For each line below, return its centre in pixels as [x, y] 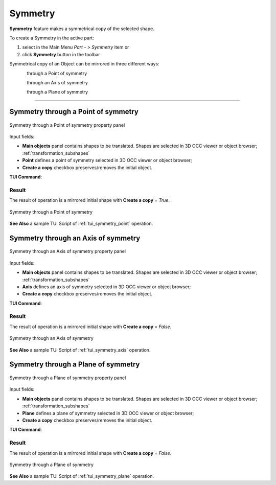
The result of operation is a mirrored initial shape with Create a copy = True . [89, 200]
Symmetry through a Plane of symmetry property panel [68, 378]
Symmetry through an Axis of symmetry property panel [68, 251]
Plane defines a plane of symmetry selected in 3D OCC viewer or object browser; [108, 413]
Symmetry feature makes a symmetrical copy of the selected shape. [82, 29]
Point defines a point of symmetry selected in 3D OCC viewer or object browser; [107, 160]
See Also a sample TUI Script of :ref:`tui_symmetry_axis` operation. [80, 350]
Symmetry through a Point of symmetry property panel [67, 125]
